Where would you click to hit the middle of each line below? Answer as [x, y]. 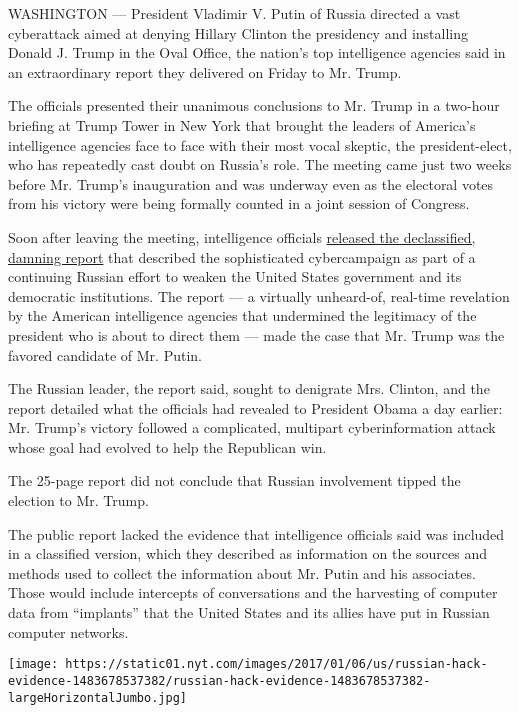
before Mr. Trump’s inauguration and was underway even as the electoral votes [251, 183]
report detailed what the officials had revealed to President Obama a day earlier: [255, 407]
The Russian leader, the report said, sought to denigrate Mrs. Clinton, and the [249, 388]
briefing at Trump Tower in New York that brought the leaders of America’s [242, 124]
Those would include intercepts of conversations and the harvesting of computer [253, 592]
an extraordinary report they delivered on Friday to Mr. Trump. [205, 71]
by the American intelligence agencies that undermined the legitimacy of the [242, 315]
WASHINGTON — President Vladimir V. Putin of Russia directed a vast [234, 13]
